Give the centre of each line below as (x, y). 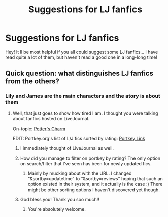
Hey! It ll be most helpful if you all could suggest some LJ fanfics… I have (82, 52)
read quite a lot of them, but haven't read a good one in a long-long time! (81, 57)
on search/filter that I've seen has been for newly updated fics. (86, 163)
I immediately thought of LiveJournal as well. (67, 148)
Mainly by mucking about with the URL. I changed (80, 173)
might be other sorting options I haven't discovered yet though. (94, 190)
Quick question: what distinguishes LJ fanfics (79, 73)
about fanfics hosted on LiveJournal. (51, 118)
